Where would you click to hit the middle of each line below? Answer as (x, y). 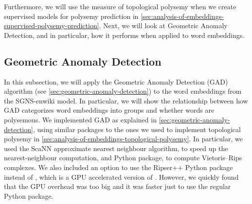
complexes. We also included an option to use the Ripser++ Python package (118, 167)
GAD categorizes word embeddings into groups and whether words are (109, 110)
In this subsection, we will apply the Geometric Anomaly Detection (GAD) (116, 81)
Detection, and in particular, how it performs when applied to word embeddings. (124, 35)
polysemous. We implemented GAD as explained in (80, 119)
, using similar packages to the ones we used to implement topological (137, 129)
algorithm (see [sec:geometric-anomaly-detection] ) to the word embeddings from (123, 91)
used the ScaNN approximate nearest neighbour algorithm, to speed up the (116, 148)
